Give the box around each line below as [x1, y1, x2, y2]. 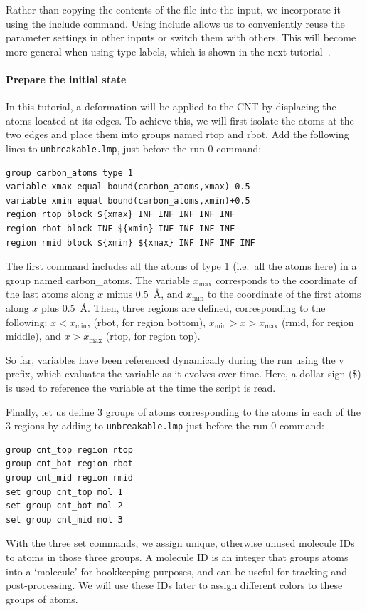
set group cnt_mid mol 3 [6, 514, 123, 525]
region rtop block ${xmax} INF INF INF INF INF [6, 209, 235, 220]
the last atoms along [6, 286, 95, 301]
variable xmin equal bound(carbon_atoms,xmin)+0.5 [6, 195, 250, 206]
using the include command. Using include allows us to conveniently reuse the [6, 16, 345, 31]
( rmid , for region [281, 314, 354, 329]
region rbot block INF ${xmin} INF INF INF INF [6, 223, 235, 234]
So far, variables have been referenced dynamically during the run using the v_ [6, 352, 352, 367]
